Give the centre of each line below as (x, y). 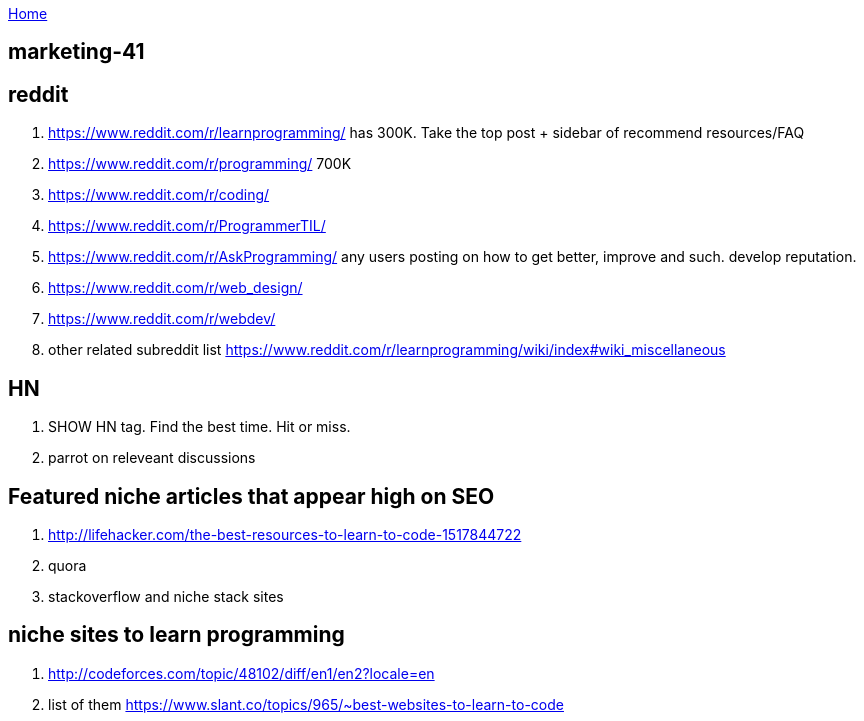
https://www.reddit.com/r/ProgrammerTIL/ (187, 226)
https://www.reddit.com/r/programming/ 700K (200, 164)
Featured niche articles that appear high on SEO (251, 496)
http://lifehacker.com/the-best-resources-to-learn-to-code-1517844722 (285, 534)
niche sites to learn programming (176, 635)
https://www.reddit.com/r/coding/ (159, 195)
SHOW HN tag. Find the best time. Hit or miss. (199, 427)
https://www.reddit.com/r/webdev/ (162, 319)
